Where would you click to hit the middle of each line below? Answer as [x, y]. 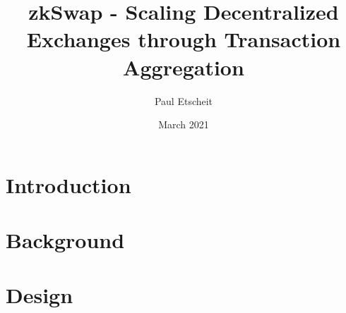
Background [65, 240]
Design [40, 295]
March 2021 [184, 124]
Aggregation [184, 67]
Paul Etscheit [184, 100]
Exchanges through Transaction [184, 39]
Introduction [68, 184]
